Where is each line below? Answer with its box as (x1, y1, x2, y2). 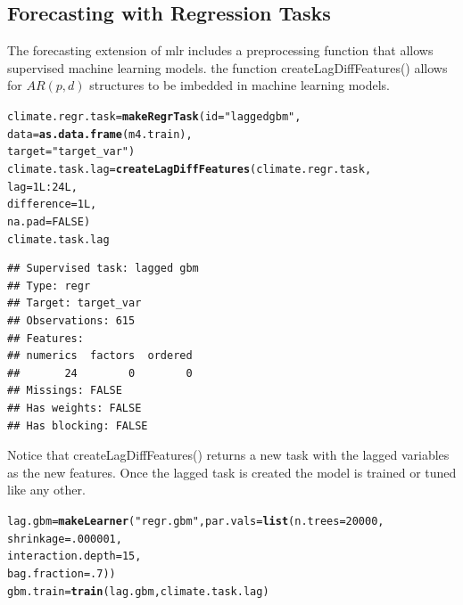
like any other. (7, 480, 86, 499)
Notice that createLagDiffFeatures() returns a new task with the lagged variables (7, 446, 450, 464)
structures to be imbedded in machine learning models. (89, 76, 391, 94)
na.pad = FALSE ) (7, 215, 91, 228)
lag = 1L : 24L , (7, 180, 78, 193)
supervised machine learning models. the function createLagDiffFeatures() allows (7, 58, 448, 77)
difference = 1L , (7, 198, 97, 211)
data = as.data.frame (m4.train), (7, 127, 193, 141)
